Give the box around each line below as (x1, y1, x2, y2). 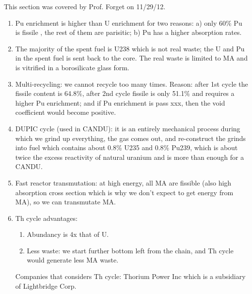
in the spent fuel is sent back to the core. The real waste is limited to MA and (15, 53, 248, 63)
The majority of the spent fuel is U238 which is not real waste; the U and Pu (15, 43, 245, 53)
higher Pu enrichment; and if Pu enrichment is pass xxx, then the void (15, 97, 225, 108)
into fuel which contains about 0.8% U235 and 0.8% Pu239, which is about (15, 142, 238, 153)
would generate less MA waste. (27, 255, 119, 265)
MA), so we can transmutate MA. (15, 197, 116, 207)
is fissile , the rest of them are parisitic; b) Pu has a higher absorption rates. (15, 27, 242, 37)
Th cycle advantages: (15, 213, 78, 223)
